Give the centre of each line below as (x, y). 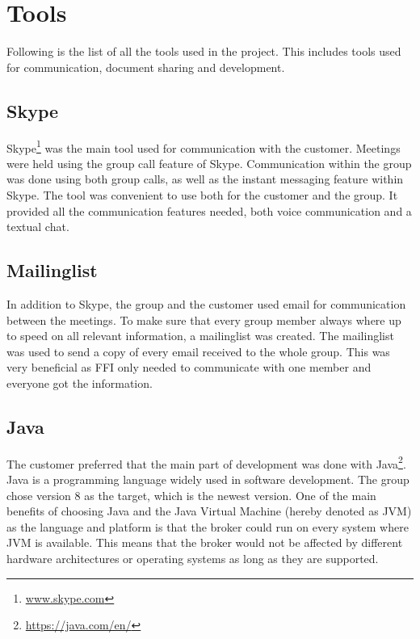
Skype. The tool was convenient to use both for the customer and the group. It (202, 194)
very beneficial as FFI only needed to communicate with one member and (189, 367)
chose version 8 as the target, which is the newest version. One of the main (191, 495)
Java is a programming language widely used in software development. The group (208, 479)
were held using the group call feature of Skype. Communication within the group (209, 163)
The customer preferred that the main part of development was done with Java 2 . (206, 462)
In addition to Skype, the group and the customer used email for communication (206, 303)
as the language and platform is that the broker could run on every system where (208, 526)
